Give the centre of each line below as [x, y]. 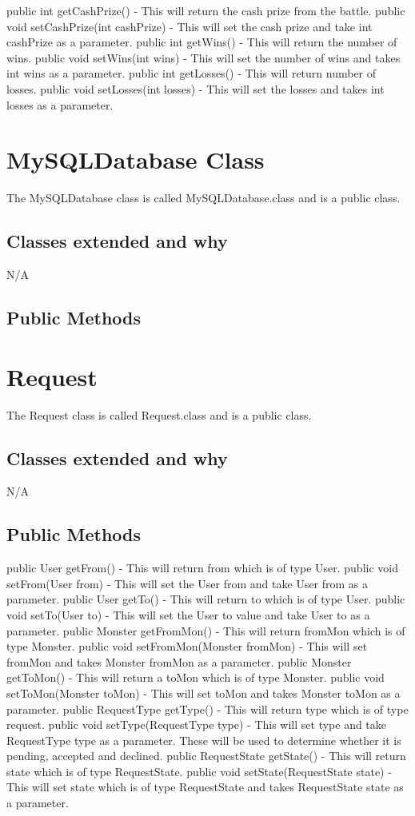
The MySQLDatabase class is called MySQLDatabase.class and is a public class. [204, 198]
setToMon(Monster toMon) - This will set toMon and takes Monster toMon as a [204, 693]
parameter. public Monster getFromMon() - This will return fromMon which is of [206, 630]
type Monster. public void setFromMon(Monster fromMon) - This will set [187, 646]
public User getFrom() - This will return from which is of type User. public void [202, 568]
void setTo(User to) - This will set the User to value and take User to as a [188, 614]
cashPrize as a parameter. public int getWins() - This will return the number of [202, 42]
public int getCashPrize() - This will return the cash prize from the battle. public [206, 10]
